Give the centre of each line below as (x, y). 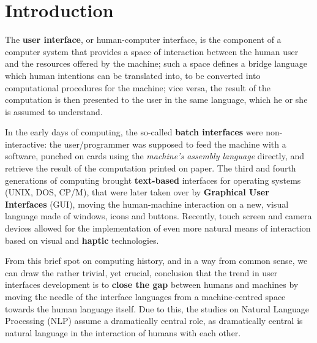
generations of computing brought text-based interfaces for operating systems (153, 180)
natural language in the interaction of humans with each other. (123, 332)
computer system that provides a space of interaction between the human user (152, 51)
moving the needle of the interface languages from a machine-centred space (145, 296)
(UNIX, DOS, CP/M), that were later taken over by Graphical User (137, 192)
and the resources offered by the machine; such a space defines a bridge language (156, 63)
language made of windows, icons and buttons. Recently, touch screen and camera (158, 216)
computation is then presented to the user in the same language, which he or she (156, 100)
